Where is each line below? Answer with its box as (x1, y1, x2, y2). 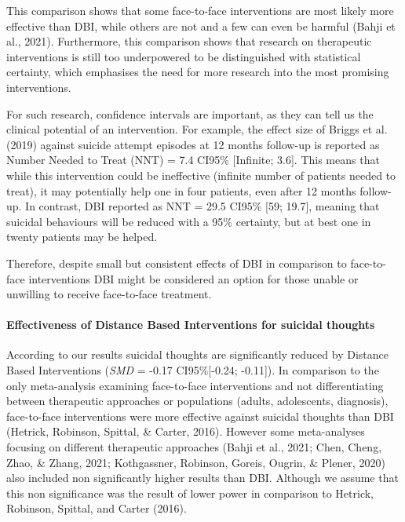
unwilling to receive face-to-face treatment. (6, 286, 212, 302)
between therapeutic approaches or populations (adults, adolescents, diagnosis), (6, 392, 389, 409)
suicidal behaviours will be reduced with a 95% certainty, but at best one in (6, 213, 371, 229)
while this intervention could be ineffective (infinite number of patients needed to (6, 166, 396, 183)
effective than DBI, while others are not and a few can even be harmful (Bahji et (6, 17, 396, 34)
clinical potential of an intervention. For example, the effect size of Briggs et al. (6, 121, 388, 137)
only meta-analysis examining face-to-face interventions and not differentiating (6, 377, 384, 393)
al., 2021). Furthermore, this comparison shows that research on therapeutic (6, 33, 372, 49)
